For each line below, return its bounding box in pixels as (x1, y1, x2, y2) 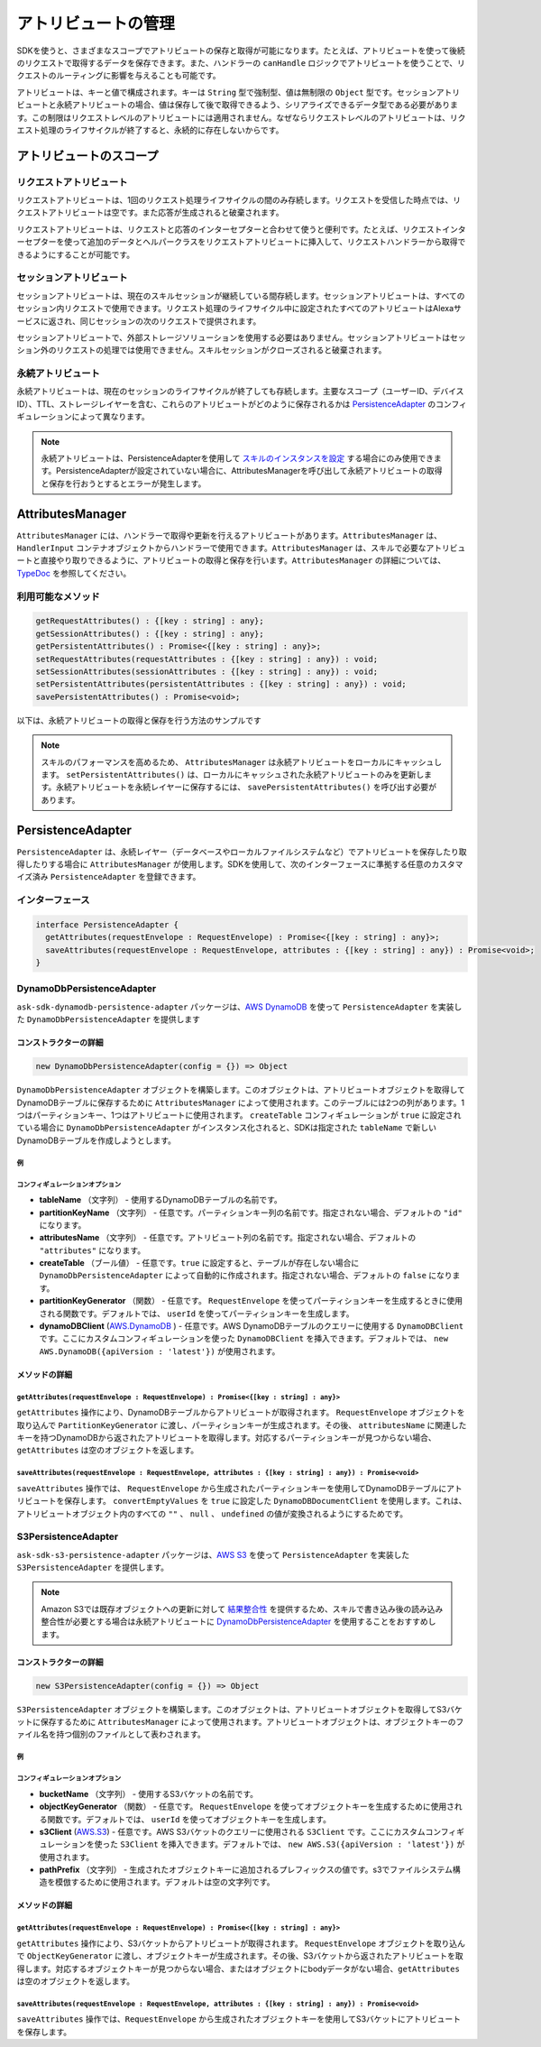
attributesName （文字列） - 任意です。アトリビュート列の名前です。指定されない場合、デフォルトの (39, 1232, 417, 1243)
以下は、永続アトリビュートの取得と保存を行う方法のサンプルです (16, 715, 261, 725)
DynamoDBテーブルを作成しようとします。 (16, 1135, 176, 1146)
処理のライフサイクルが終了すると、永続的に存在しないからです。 (40, 124, 284, 135)
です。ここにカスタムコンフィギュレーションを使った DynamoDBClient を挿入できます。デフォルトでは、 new (39, 1333, 449, 1344)
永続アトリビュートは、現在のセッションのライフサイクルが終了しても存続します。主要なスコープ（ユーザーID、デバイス (16, 386, 464, 397)
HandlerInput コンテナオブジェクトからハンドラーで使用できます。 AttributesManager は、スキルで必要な (16, 542, 427, 554)
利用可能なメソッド (16, 590, 101, 603)
